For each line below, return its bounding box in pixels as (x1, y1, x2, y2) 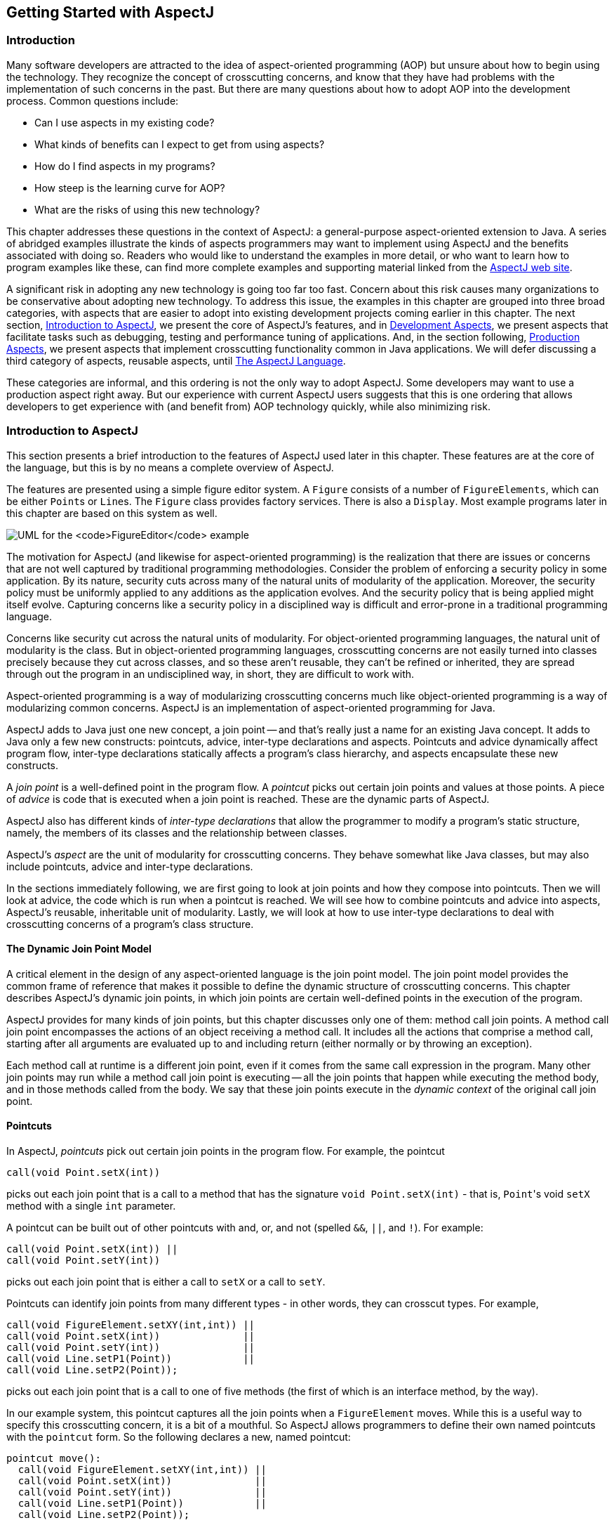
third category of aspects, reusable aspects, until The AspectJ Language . (6, 354, 346, 367)
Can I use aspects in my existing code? (34, 116, 215, 129)
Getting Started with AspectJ (6, 4, 214, 21)
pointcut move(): (6, 1452, 101, 1464)
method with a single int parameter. (6, 1199, 176, 1212)
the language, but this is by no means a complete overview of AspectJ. (6, 461, 334, 473)
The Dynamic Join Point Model (6, 943, 152, 955)
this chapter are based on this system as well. (6, 506, 218, 519)
